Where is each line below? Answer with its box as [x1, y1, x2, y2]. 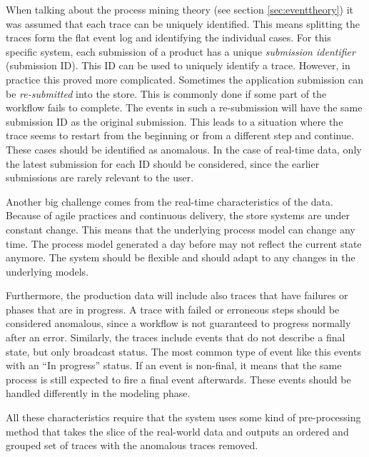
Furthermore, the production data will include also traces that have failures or [6, 288, 348, 303]
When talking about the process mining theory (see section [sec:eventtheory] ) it [6, 2, 354, 16]
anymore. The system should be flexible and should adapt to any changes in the [6, 250, 355, 265]
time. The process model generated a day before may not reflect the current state [6, 236, 362, 251]
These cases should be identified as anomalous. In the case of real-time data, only [6, 141, 362, 156]
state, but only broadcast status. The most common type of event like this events [6, 343, 361, 358]
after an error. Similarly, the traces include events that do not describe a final [6, 330, 345, 345]
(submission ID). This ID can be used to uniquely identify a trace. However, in [6, 58, 350, 73]
